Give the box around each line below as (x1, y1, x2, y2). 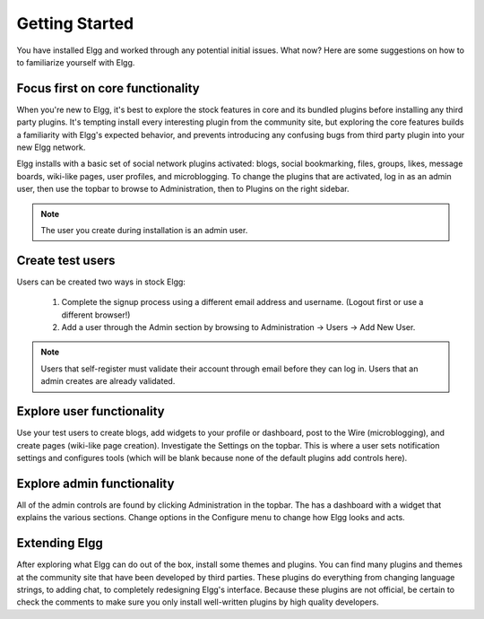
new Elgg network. (16, 142, 86, 153)
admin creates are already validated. (40, 376, 176, 387)
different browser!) (61, 309, 131, 320)
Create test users (16, 252, 116, 268)
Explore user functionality (16, 404, 165, 419)
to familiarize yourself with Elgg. (16, 57, 135, 67)
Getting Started (16, 13, 134, 33)
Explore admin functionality (16, 475, 175, 491)
